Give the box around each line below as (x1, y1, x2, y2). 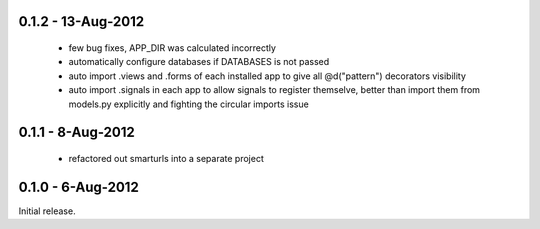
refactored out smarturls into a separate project (68, 152, 264, 164)
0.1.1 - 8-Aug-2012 (18, 124, 135, 141)
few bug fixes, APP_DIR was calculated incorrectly (68, 42, 277, 54)
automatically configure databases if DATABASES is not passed (68, 56, 330, 68)
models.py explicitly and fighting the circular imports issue (68, 98, 309, 110)
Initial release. (18, 205, 76, 217)
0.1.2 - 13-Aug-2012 (18, 13, 145, 30)
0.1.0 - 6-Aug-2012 (18, 178, 139, 195)
